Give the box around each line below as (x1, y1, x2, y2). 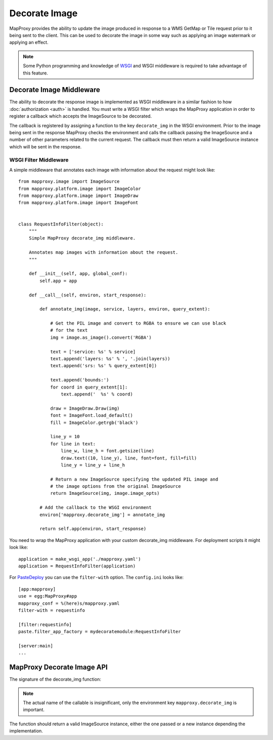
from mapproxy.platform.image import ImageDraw (18, 193, 139, 199)
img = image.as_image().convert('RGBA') (50, 334, 152, 340)
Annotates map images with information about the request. (28, 250, 178, 255)
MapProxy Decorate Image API (9, 663, 108, 672)
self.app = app (39, 278, 77, 284)
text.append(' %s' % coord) (61, 392, 133, 397)
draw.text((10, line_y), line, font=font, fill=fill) (61, 455, 197, 461)
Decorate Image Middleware (9, 86, 101, 94)
